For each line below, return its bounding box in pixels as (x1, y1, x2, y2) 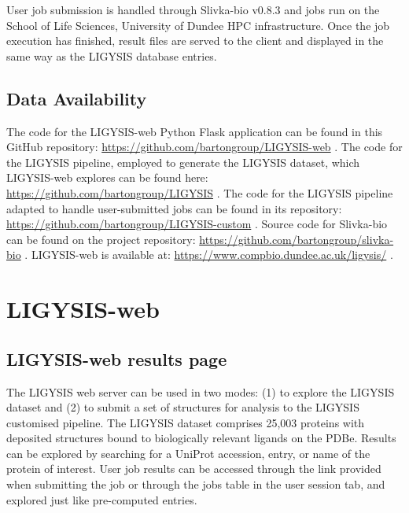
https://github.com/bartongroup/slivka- (199, 231, 394, 247)
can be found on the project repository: (6, 231, 196, 247)
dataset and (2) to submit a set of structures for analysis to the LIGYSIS (6, 399, 359, 415)
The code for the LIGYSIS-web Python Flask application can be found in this (6, 123, 383, 139)
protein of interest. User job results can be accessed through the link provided (6, 460, 381, 477)
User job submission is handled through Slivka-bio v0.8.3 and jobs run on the (6, 2, 380, 17)
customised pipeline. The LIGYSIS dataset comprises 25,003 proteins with (6, 414, 365, 430)
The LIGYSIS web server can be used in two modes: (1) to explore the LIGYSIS (6, 383, 395, 400)
